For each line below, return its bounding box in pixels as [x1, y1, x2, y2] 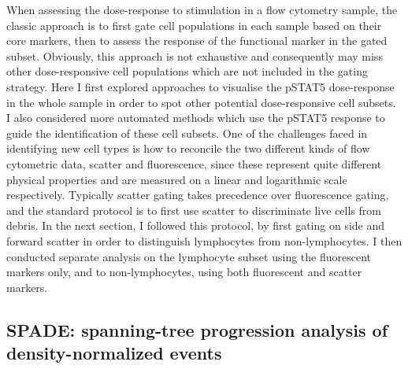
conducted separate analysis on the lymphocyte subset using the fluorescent [6, 248, 371, 264]
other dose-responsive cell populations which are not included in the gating [6, 63, 368, 79]
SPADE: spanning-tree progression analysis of [6, 317, 388, 341]
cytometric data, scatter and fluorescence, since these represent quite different [6, 155, 382, 172]
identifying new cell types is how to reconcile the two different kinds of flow [6, 140, 370, 157]
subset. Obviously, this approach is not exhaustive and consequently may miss [6, 47, 383, 64]
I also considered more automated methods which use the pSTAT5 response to [6, 109, 385, 126]
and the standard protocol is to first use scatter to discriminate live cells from [6, 201, 381, 218]
